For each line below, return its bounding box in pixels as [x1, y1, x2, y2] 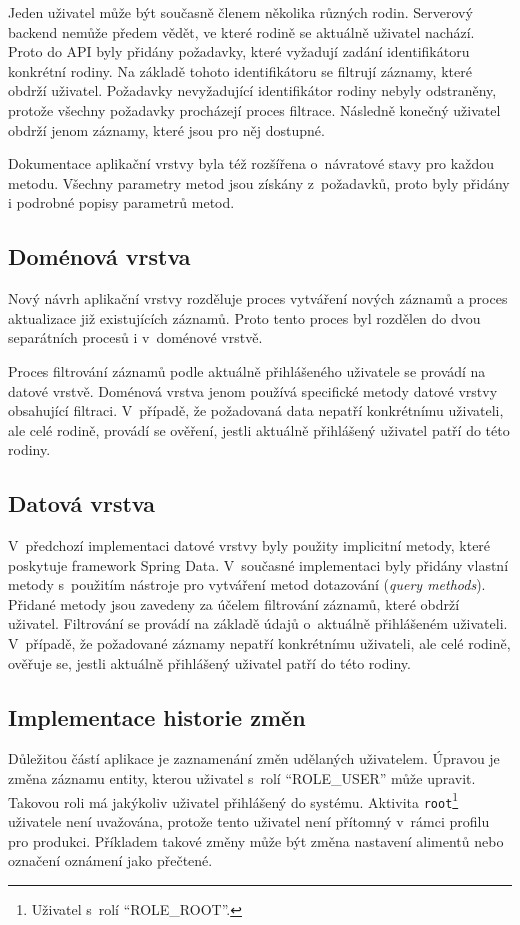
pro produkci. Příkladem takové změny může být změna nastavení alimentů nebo [8, 830, 504, 851]
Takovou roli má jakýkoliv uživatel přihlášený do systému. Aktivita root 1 [8, 788, 459, 812]
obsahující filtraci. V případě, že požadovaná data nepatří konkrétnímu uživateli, [8, 400, 504, 421]
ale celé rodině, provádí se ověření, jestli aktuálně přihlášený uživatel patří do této [8, 419, 510, 440]
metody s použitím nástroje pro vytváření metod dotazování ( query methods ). [8, 574, 486, 595]
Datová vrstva [8, 488, 155, 519]
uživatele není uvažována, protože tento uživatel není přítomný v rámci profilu [8, 810, 490, 831]
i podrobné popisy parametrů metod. [8, 192, 235, 213]
